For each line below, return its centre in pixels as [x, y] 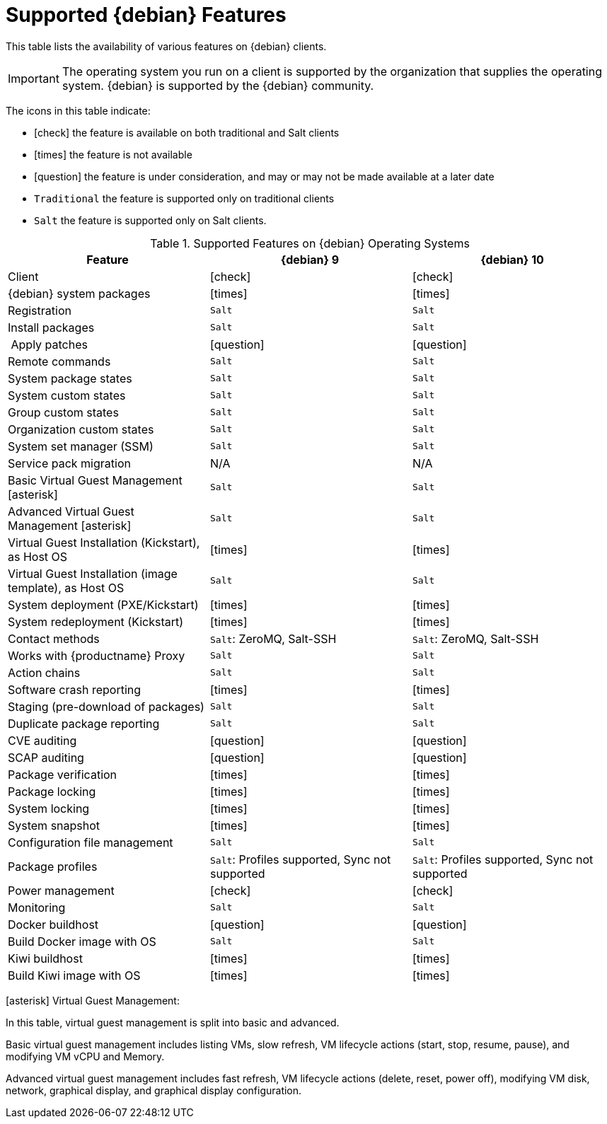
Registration [40, 310]
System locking [49, 808]
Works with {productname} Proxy [97, 655]
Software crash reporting [75, 689]
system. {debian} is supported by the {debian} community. [218, 85]
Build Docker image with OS [82, 941]
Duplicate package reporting [84, 723]
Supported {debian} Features [146, 15]
